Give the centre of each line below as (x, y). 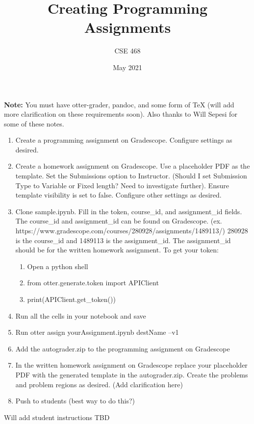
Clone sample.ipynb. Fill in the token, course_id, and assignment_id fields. (129, 211)
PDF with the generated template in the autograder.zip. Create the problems (132, 374)
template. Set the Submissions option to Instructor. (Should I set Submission (131, 176)
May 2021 (127, 67)
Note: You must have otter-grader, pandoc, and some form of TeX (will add (119, 104)
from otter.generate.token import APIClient (93, 283)
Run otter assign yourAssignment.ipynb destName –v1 (97, 332)
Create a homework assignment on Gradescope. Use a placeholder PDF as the (133, 166)
